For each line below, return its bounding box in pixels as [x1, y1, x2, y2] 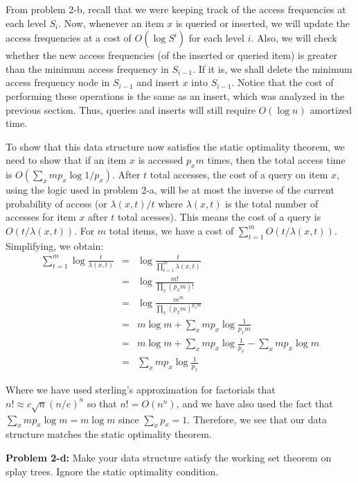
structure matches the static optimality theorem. [6, 427, 212, 441]
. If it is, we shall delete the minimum [193, 61, 352, 76]
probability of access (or [6, 196, 107, 210]
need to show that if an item [6, 153, 127, 167]
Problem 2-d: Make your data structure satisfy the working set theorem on [6, 450, 332, 465]
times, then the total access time [207, 153, 346, 167]
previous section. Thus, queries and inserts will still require [6, 102, 256, 117]
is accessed [138, 153, 184, 167]
